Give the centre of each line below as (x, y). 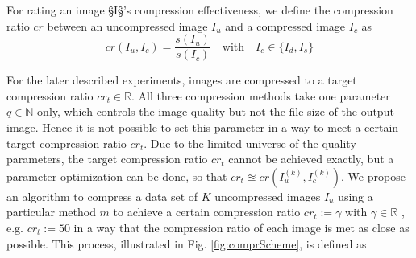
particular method (51, 212)
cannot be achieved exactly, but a (311, 159)
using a (356, 196)
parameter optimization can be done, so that (117, 176)
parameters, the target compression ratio (107, 159)
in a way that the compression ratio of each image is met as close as (241, 227)
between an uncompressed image (127, 25)
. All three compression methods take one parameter (261, 95)
